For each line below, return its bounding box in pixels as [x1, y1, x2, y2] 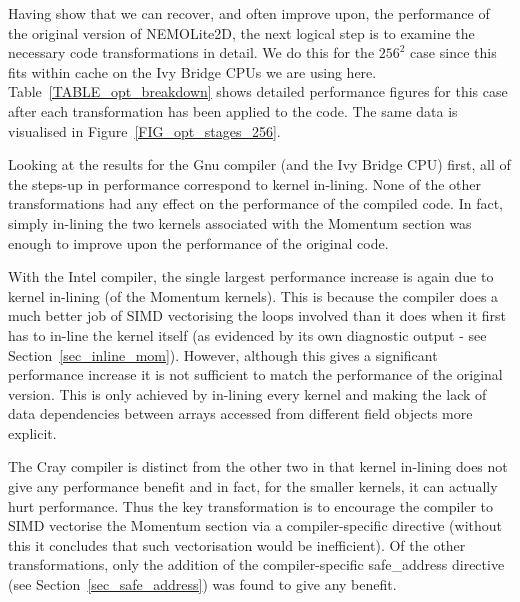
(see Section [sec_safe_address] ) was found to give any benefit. [8, 574, 397, 595]
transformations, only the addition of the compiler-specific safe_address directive [8, 554, 505, 575]
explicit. [8, 422, 57, 443]
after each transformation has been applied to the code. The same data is [8, 100, 458, 121]
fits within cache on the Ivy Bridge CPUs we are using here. [8, 61, 377, 82]
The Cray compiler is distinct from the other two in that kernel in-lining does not [8, 456, 508, 477]
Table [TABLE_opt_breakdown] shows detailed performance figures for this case [8, 81, 508, 102]
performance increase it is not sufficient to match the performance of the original [8, 364, 503, 385]
